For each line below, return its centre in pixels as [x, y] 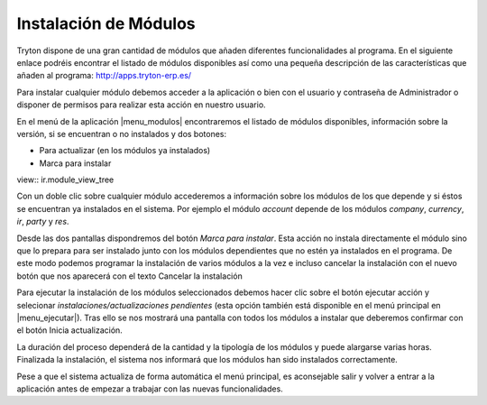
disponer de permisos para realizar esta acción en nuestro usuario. [141, 105]
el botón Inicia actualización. [70, 330]
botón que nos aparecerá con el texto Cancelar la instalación [129, 276]
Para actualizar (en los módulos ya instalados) [125, 151]
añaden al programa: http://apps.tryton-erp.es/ [104, 76]
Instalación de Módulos [106, 23]
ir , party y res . [43, 222]
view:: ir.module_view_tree [65, 179]
